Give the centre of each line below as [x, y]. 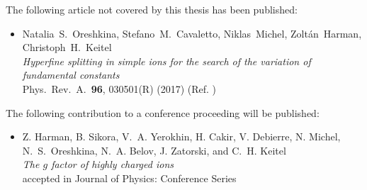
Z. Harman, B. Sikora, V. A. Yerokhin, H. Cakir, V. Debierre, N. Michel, [181, 136]
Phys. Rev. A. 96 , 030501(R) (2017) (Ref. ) [119, 88]
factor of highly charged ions [112, 164]
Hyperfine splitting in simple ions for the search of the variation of [166, 61]
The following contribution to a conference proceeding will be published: [163, 112]
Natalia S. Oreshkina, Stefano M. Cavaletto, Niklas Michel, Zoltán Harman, [192, 33]
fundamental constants [71, 75]
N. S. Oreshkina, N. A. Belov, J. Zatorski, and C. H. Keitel [154, 150]
